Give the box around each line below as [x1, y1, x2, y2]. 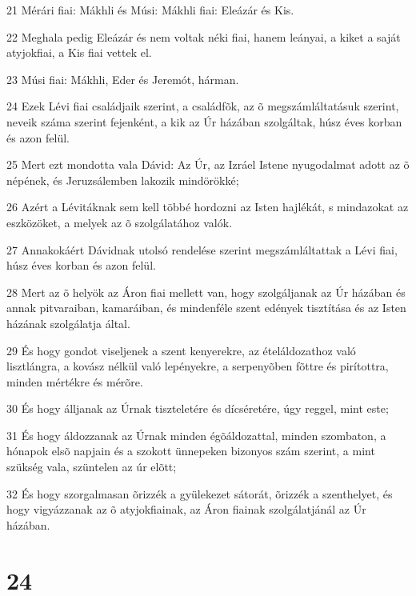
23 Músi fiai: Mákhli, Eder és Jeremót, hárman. [6, 70, 239, 87]
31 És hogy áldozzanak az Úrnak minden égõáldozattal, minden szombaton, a [6, 426, 386, 443]
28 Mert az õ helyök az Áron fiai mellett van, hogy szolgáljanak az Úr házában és [6, 283, 406, 300]
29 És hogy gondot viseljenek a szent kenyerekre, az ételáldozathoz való [6, 342, 356, 358]
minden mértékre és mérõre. [6, 373, 143, 390]
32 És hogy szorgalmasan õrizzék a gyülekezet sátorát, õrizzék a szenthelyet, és [6, 485, 393, 502]
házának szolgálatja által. [6, 314, 130, 331]
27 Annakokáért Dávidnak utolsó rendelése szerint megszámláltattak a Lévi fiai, [6, 241, 398, 258]
